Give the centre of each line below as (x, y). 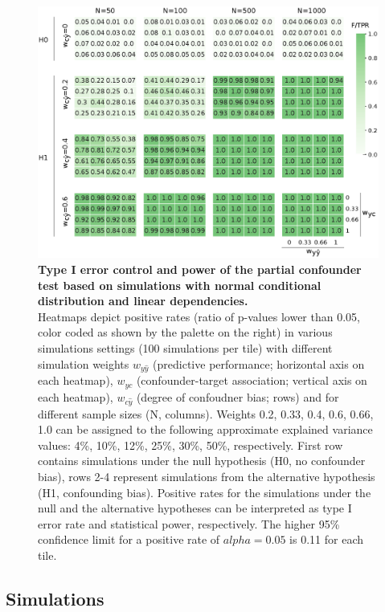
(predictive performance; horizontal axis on (259, 363)
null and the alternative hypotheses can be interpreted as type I (195, 508)
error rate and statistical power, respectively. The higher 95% (189, 523)
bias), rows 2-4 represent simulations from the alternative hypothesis (207, 476)
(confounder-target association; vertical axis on (252, 380)
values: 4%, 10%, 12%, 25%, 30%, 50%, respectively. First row (190, 445)
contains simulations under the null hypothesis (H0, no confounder (202, 461)
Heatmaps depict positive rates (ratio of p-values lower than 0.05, (199, 316)
